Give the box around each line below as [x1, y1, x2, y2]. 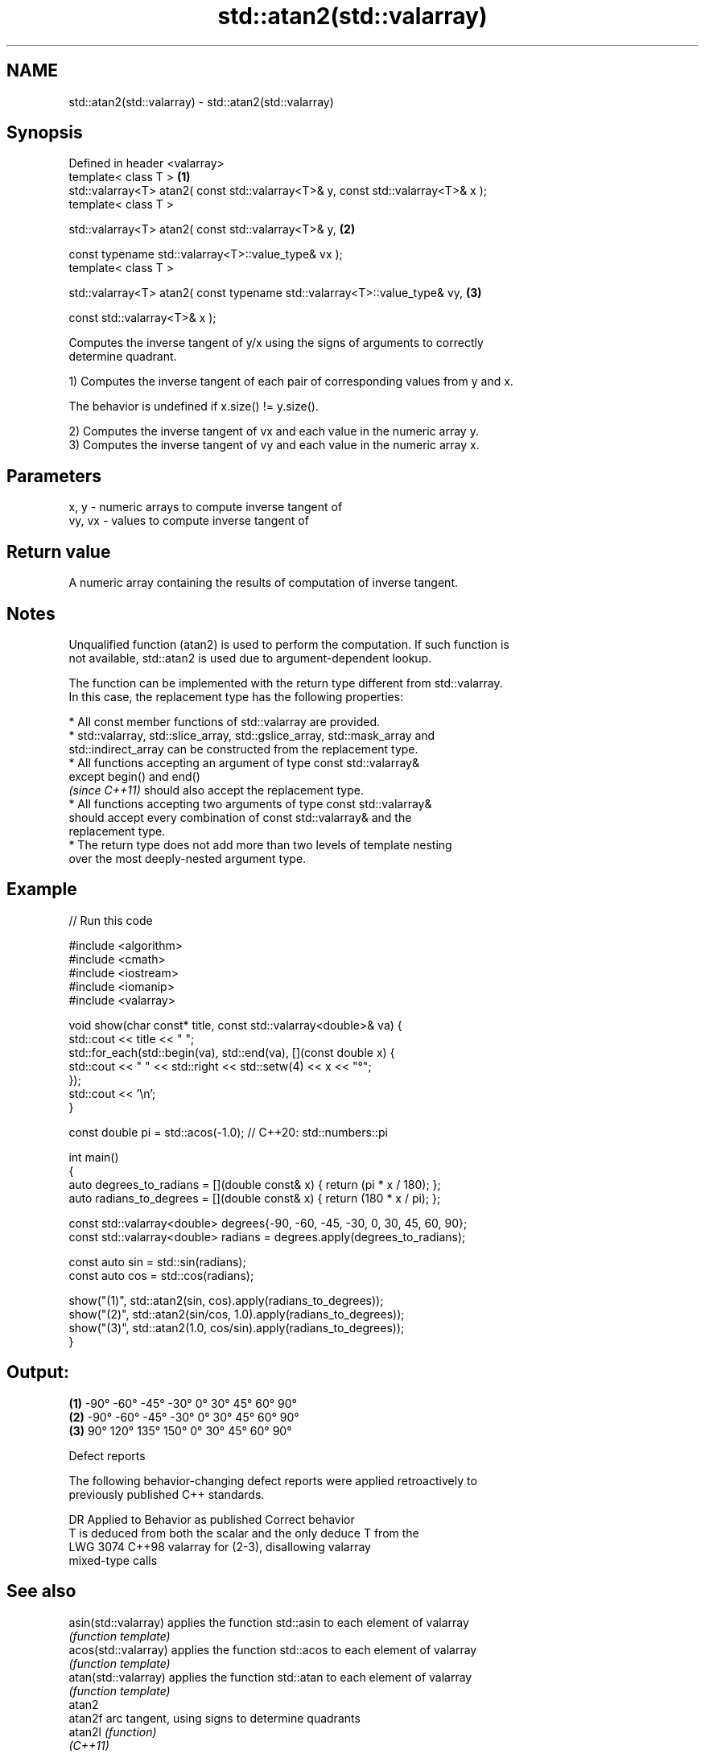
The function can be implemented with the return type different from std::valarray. [68, 675, 503, 690]
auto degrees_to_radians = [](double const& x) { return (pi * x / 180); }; [68, 1177, 441, 1191]
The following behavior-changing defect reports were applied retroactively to [68, 1473, 477, 1488]
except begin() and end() [68, 769, 200, 783]
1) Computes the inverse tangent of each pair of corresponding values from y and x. [68, 374, 513, 389]
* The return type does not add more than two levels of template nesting [68, 837, 452, 852]
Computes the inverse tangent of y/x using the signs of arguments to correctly [68, 336, 484, 350]
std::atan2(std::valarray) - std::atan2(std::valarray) [68, 94, 334, 109]
